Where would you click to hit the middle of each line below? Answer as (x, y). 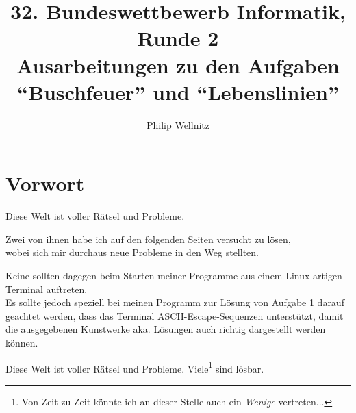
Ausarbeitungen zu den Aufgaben (178, 65)
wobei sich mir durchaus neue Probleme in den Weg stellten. (132, 252)
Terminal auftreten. (47, 289)
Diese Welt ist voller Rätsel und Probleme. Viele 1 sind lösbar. (135, 367)
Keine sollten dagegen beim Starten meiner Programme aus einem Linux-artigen (174, 275)
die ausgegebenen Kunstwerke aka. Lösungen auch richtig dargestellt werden (166, 329)
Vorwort (45, 183)
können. (22, 342)
